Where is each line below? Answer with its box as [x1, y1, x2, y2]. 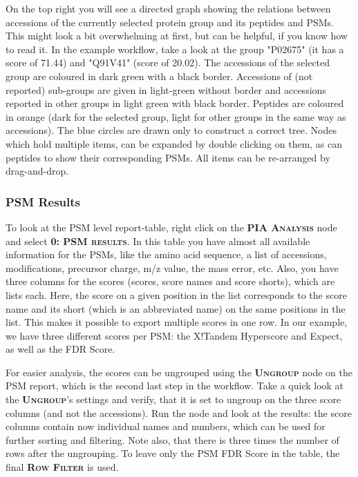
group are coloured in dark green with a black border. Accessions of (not [6, 68, 313, 83]
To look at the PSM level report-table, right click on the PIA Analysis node [6, 220, 337, 234]
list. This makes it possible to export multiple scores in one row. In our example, [6, 315, 348, 329]
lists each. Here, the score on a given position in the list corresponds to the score [6, 287, 347, 302]
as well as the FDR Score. [6, 342, 115, 356]
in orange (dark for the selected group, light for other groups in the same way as [6, 109, 346, 124]
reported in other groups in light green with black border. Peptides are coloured [6, 96, 344, 110]
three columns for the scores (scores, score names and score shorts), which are [6, 274, 335, 289]
